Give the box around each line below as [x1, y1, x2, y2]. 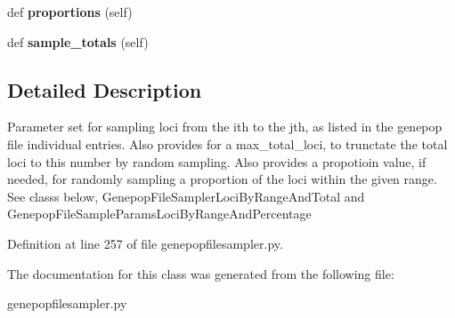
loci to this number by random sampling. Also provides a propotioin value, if [7, 152, 427, 171]
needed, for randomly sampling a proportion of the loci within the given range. [7, 170, 437, 188]
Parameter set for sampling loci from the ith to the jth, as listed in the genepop [7, 117, 443, 136]
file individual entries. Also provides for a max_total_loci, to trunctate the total [7, 134, 448, 153]
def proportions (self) [7, 3, 133, 20]
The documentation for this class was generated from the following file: [7, 264, 394, 282]
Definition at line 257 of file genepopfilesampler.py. [7, 234, 283, 252]
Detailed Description [7, 76, 202, 103]
